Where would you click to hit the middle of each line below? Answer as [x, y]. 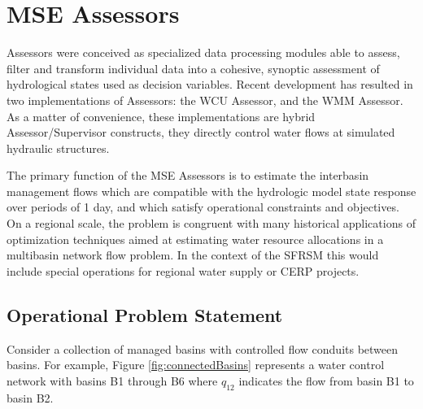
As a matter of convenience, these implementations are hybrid [161, 116]
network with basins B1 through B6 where [112, 380]
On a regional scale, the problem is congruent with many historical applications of [211, 223]
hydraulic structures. [58, 148]
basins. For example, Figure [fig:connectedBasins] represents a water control [196, 365]
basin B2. [30, 397]
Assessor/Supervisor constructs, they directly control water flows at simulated [201, 132]
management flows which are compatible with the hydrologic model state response [211, 191]
